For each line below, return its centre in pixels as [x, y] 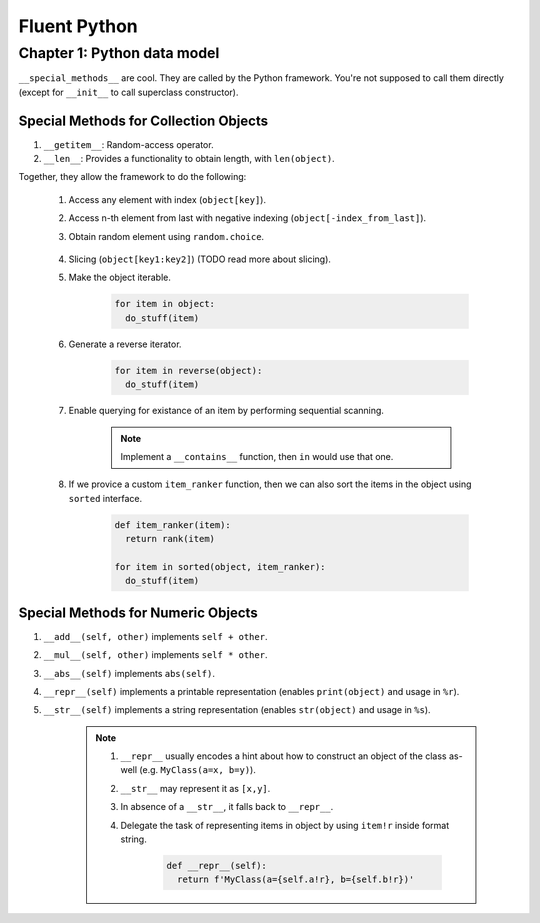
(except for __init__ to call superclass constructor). [128, 92]
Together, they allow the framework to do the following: [132, 177]
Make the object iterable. [120, 277]
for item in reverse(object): [188, 370]
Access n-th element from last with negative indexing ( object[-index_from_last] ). [247, 218]
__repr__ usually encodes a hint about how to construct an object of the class [283, 756]
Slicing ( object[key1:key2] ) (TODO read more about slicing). [200, 259]
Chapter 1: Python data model [119, 53]
